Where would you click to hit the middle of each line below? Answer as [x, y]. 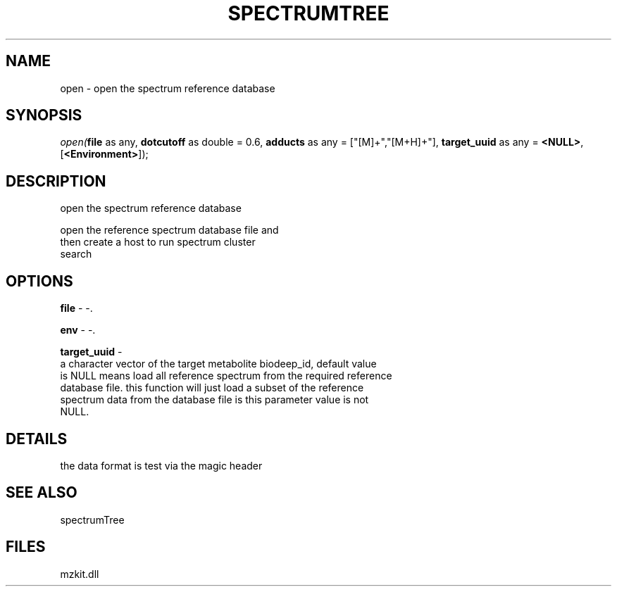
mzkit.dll [80, 574]
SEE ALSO [42, 493]
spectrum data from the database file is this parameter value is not [214, 400]
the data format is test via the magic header [161, 465]
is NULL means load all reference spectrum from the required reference [226, 376]
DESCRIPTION [56, 181]
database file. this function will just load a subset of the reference [212, 388]
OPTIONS [39, 281]
